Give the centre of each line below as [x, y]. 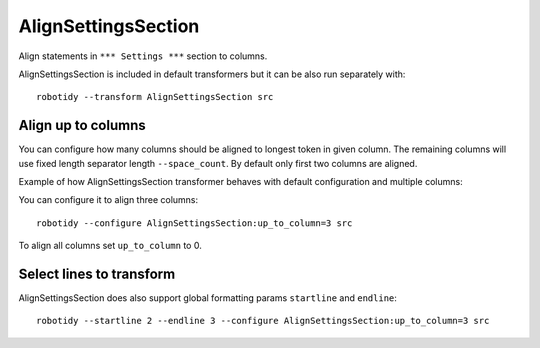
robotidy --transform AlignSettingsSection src [155, 97]
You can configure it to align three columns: [108, 200]
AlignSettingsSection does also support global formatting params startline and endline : [207, 298]
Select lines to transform [97, 274]
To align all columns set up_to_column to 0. [110, 246]
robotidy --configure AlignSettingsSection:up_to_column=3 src [194, 223]
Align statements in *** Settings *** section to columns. [143, 56]
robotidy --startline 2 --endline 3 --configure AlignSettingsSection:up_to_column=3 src [263, 321]
